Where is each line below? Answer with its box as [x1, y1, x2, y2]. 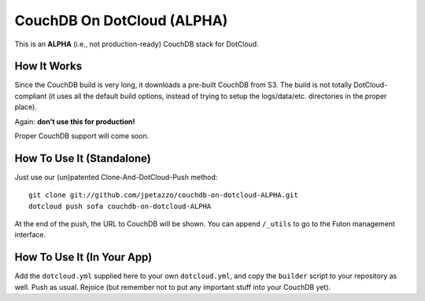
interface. [14, 230, 46, 240]
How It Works [14, 60, 83, 73]
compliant [14, 91, 47, 101]
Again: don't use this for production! [14, 116, 135, 126]
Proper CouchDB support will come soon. [14, 131, 150, 141]
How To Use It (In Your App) [14, 251, 153, 264]
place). [14, 102, 37, 112]
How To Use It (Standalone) [14, 152, 151, 165]
